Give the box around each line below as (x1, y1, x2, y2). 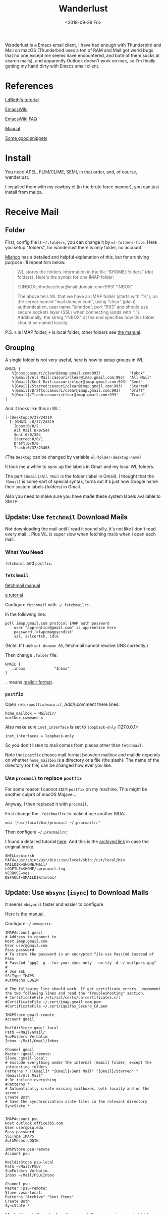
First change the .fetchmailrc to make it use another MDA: (5, 810, 125, 816)
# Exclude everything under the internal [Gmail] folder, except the (5, 1060, 152, 1065)
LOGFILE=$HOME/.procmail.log (5, 866, 65, 871)
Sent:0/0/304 (14, 432, 41, 437)
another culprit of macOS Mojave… (5, 791, 77, 797)
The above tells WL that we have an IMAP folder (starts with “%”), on (17, 293, 158, 299)
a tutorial (5, 592, 23, 598)
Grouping (5, 344, 35, 352)
